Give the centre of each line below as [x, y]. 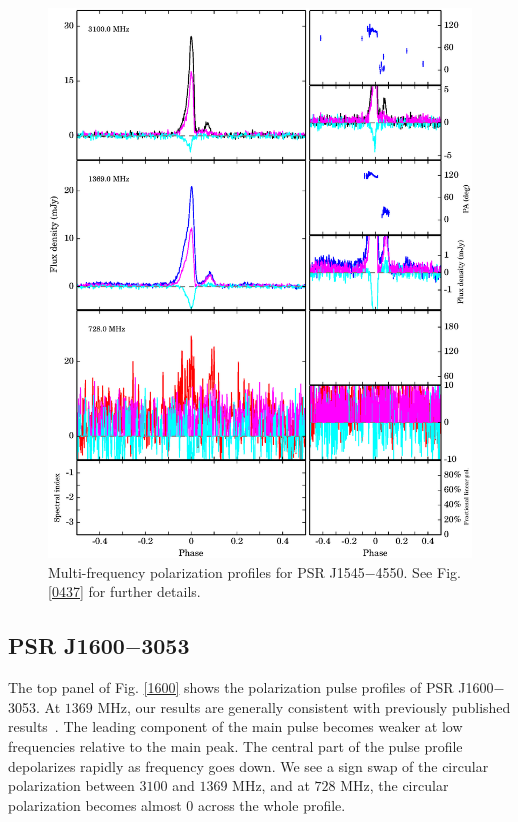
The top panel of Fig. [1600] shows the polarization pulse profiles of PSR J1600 [251, 687]
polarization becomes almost [95, 804]
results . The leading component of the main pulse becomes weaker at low [235, 726]
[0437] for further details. [124, 591]
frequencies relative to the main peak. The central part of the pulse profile [235, 746]
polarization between [71, 785]
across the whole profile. [271, 804]
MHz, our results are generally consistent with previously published [304, 706]
